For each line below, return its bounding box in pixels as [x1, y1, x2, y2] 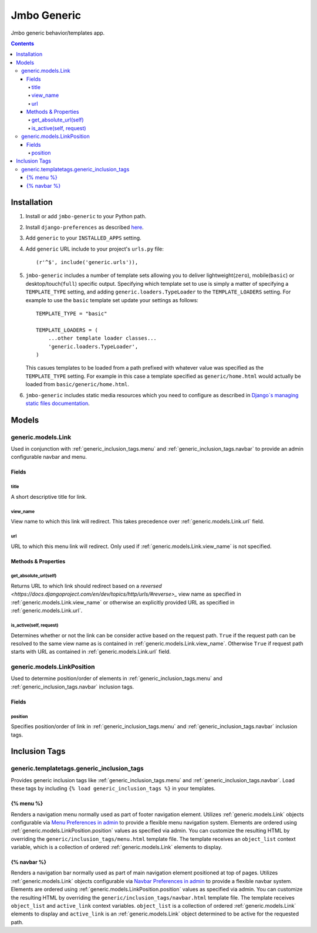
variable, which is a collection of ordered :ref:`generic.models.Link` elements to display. [11, 844, 222, 851]
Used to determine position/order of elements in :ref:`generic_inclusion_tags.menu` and [11, 675, 222, 682]
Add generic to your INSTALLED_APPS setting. [25, 235, 141, 242]
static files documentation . [25, 400, 90, 407]
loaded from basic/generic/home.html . [25, 381, 129, 388]
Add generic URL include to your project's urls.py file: [25, 245, 164, 252]
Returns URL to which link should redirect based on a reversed [11, 582, 162, 589]
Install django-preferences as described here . [25, 224, 144, 231]
